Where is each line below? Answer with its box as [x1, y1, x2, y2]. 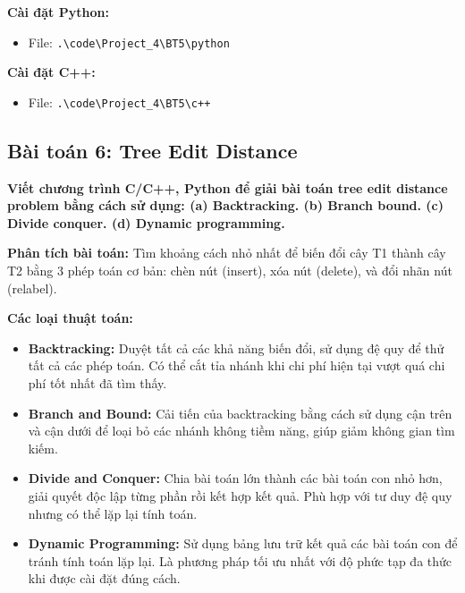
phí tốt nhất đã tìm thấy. [28, 374, 167, 393]
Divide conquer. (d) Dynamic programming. [7, 213, 285, 232]
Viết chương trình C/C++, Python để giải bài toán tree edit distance [7, 178, 448, 197]
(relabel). [7, 278, 57, 297]
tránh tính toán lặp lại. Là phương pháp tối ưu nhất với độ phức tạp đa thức [28, 551, 452, 570]
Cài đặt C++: [7, 63, 96, 81]
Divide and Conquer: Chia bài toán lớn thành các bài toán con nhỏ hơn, [28, 469, 443, 487]
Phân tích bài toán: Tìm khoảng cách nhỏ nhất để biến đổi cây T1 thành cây [7, 243, 446, 262]
